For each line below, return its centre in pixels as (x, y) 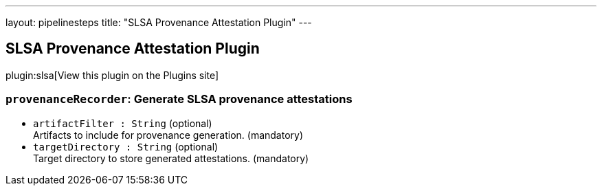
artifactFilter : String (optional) (123, 123)
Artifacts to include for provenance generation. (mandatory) (168, 135)
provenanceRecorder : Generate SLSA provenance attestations (179, 99)
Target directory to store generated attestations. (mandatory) (171, 158)
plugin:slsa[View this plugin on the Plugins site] (112, 75)
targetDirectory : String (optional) (126, 146)
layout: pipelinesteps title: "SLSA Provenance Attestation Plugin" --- (159, 22)
